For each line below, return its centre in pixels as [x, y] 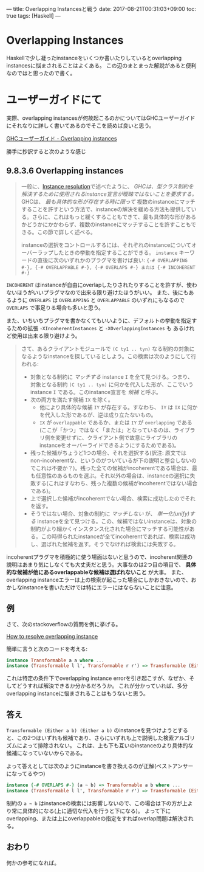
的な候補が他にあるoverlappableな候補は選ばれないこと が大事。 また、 [97, 572]
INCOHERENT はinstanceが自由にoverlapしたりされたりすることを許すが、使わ [102, 285]
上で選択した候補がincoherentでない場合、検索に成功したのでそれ [113, 498]
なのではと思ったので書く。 [41, 73]
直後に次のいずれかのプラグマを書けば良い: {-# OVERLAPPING [113, 260]
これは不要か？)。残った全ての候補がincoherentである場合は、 [114, 468]
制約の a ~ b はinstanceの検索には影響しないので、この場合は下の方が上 [97, 803]
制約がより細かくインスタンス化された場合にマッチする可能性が [110, 528]
